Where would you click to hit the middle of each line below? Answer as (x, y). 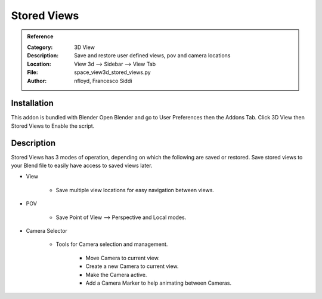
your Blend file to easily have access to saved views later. (82, 166)
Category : (40, 47)
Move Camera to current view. (123, 258)
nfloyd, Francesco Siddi (103, 81)
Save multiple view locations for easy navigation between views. (135, 190)
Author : (37, 81)
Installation (32, 104)
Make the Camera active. (116, 275)
